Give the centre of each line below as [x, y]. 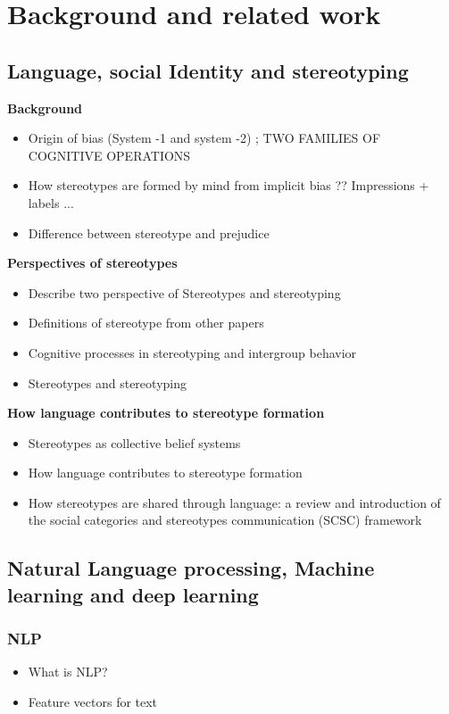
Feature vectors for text [93, 702]
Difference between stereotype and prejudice [149, 232]
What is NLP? [68, 672]
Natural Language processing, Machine [191, 568]
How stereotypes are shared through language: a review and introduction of [234, 502]
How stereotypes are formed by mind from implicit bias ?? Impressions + [229, 185]
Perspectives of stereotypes [92, 263]
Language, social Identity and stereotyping [208, 70]
